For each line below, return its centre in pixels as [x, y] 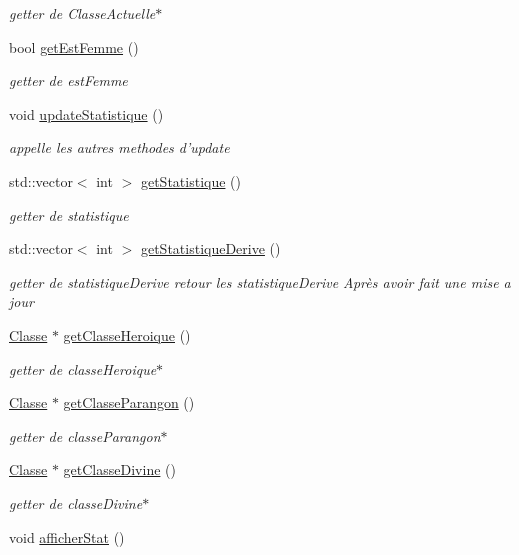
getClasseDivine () [119, 469]
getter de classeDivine [76, 502]
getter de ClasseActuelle [82, 13]
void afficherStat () [67, 536]
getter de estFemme [68, 80]
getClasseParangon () [129, 402]
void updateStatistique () [86, 113]
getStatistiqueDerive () [210, 248]
